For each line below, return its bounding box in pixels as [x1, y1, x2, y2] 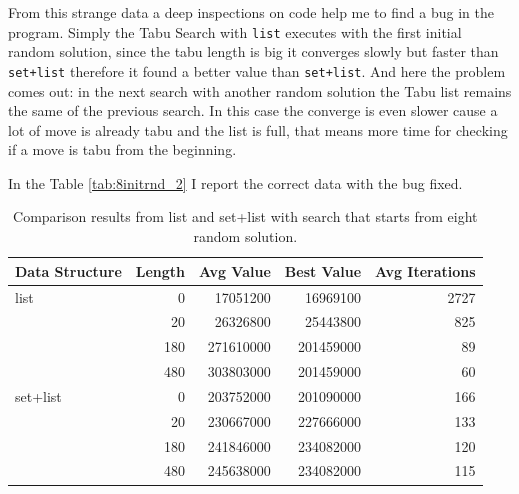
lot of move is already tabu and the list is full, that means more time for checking [8, 119, 508, 140]
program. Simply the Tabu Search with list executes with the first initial [8, 21, 462, 42]
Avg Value [199, 260, 271, 281]
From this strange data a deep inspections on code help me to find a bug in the [8, 2, 494, 22]
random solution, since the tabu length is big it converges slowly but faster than [8, 41, 499, 62]
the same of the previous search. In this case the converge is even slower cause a [8, 100, 498, 121]
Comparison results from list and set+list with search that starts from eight [13, 206, 478, 227]
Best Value [284, 260, 362, 281]
